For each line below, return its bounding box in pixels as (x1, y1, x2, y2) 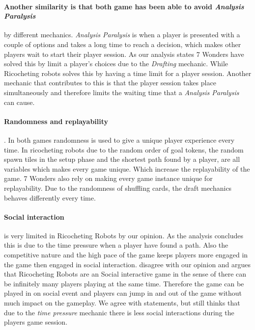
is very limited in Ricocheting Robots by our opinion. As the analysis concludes (4, 230, 244, 240)
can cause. (4, 97, 35, 107)
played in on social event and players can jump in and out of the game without (4, 288, 242, 298)
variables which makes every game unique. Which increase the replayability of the (4, 163, 250, 174)
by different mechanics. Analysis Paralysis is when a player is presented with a (4, 29, 240, 40)
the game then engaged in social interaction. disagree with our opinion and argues (4, 259, 251, 269)
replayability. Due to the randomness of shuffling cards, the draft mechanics (4, 182, 232, 193)
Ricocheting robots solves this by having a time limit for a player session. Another (4, 68, 252, 78)
